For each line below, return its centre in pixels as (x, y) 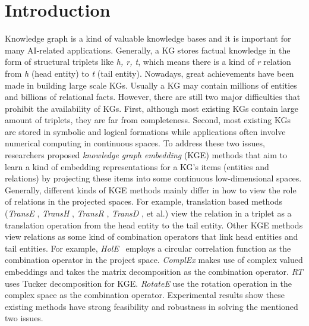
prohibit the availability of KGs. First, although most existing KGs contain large (152, 108)
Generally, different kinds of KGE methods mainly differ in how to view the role (151, 189)
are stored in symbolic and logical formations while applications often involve (145, 131)
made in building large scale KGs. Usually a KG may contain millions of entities (151, 85)
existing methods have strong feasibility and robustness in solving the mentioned (152, 306)
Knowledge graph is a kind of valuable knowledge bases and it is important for (148, 38)
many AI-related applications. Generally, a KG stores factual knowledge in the (148, 50)
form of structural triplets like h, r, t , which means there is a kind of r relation (148, 62)
